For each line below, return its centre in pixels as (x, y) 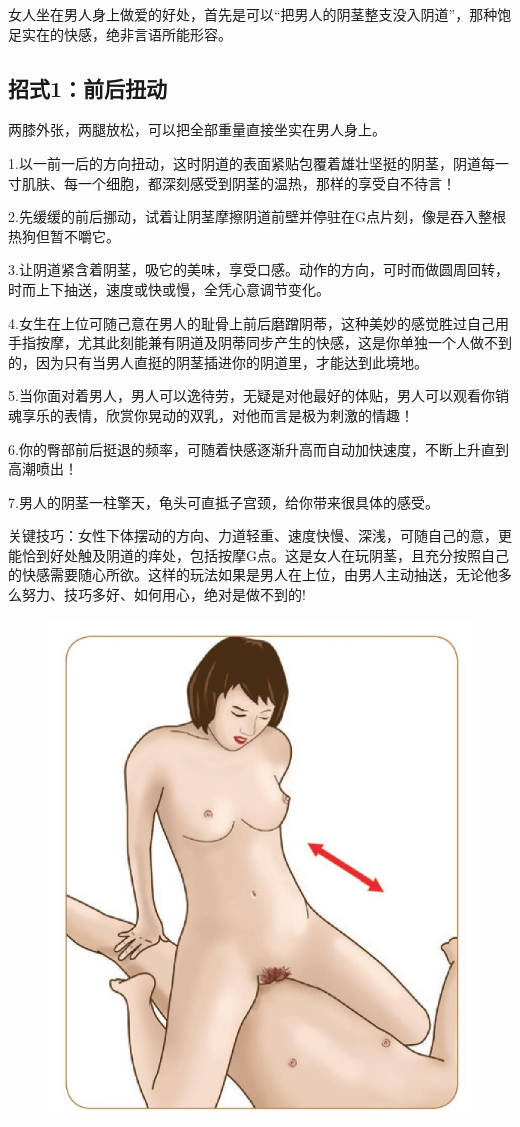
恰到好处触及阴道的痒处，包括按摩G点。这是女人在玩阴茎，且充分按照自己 (265, 554)
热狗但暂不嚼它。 (64, 235)
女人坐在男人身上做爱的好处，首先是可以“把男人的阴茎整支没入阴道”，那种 (253, 14)
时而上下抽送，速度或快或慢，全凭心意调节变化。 (169, 288)
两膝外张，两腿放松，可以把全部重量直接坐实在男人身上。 (197, 129)
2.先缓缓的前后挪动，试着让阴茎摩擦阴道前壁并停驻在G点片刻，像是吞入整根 (257, 216)
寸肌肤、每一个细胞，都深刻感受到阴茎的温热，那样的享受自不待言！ (232, 182)
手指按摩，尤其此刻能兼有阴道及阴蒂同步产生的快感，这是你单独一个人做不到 (260, 342)
